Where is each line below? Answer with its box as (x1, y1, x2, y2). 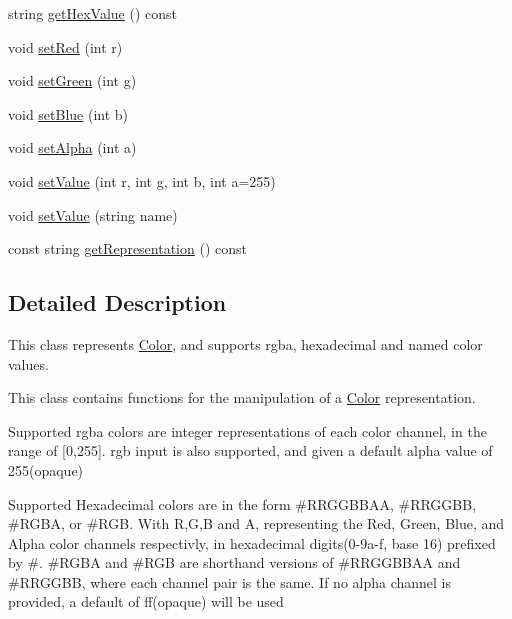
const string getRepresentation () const (8, 238, 247, 259)
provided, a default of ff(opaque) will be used (8, 591, 284, 612)
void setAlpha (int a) (8, 137, 137, 158)
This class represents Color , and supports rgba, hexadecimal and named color (8, 333, 483, 354)
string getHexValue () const (8, 3, 177, 23)
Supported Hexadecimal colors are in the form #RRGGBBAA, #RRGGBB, (8, 493, 477, 514)
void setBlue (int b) (8, 103, 129, 124)
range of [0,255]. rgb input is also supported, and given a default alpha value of (8, 440, 493, 461)
